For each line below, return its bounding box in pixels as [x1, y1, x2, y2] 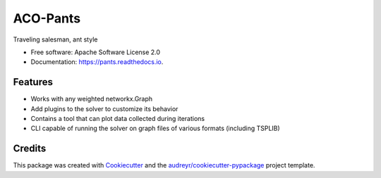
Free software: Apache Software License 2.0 [30, 48, 161, 56]
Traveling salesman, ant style [13, 35, 98, 44]
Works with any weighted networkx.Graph [30, 95, 153, 103]
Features [13, 76, 53, 88]
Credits [13, 143, 47, 155]
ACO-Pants [13, 11, 81, 26]
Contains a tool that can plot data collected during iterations [30, 115, 205, 123]
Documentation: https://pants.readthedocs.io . [30, 58, 164, 66]
